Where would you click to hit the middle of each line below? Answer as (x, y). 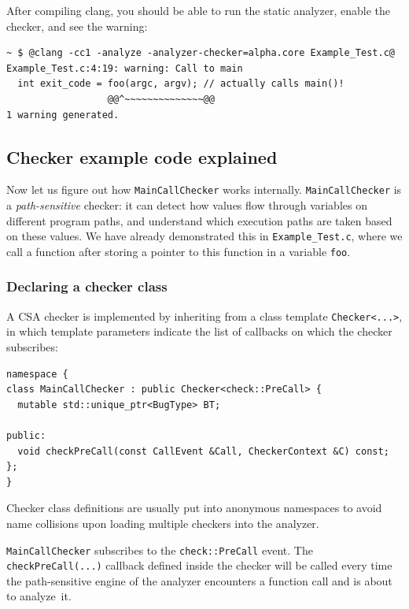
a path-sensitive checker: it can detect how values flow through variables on (187, 205)
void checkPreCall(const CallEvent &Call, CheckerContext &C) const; (203, 451)
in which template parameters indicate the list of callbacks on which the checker (199, 331)
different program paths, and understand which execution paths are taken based (199, 220)
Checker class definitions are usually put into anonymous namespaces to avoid (194, 508)
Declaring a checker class (87, 286)
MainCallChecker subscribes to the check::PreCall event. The (160, 550)
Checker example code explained (142, 156)
